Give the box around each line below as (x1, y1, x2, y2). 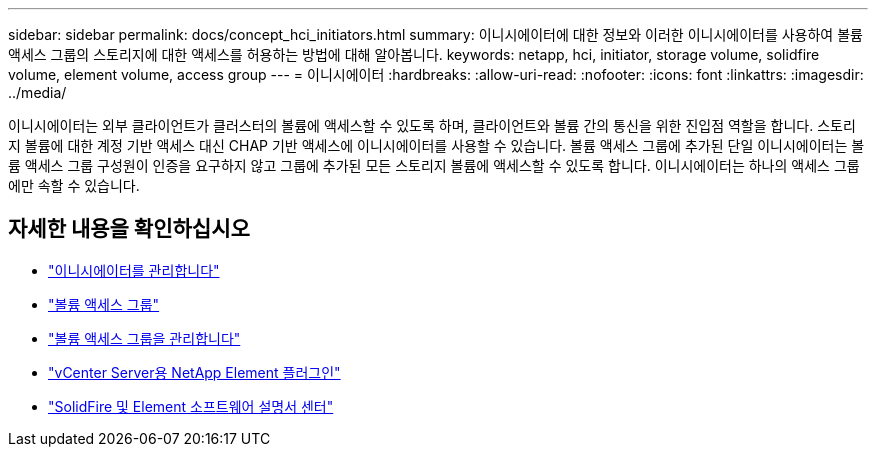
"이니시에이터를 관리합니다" (48, 261, 220, 279)
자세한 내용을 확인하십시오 (8, 216, 250, 242)
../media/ (8, 84, 67, 101)
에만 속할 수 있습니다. (8, 177, 140, 194)
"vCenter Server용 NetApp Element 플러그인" (48, 363, 341, 381)
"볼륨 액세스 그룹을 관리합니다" (48, 329, 241, 347)
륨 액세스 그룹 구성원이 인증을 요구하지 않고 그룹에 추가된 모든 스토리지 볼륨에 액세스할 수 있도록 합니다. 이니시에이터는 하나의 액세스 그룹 (8, 157, 860, 174)
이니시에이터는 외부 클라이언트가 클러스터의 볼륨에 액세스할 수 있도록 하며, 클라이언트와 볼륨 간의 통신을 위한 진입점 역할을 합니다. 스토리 (8, 117, 856, 134)
